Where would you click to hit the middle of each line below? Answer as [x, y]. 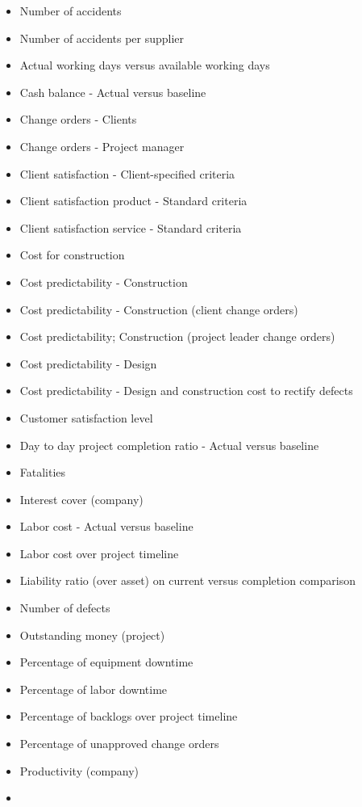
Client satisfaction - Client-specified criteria [127, 173]
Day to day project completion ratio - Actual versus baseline [169, 445]
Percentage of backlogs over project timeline [129, 716]
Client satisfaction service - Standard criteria [131, 227]
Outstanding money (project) [92, 635]
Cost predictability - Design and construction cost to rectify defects [186, 391]
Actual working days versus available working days [145, 65]
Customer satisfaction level [86, 417]
